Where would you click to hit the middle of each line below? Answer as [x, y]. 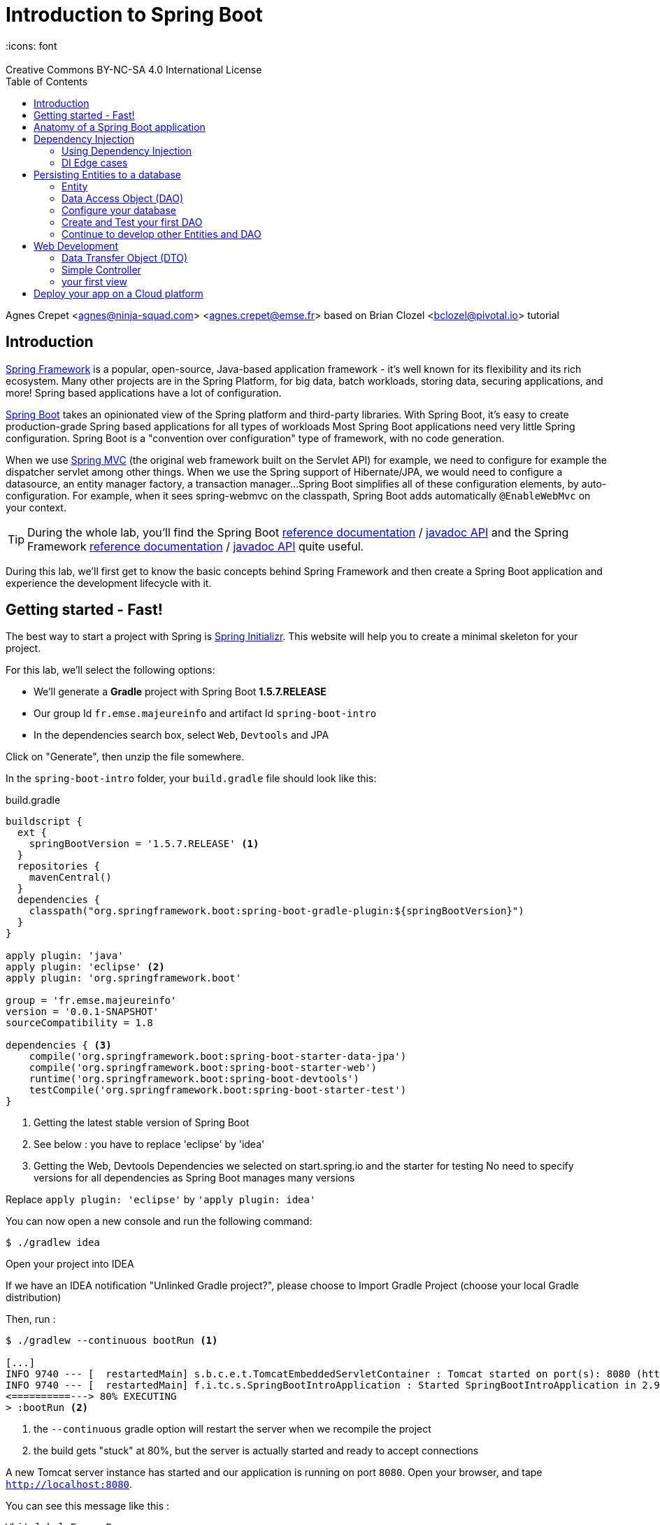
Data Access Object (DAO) [123, 198]
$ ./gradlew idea [53, 1243]
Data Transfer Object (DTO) [125, 257]
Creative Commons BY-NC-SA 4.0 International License [134, 69]
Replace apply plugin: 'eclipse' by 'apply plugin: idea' [161, 1200]
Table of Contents [47, 81]
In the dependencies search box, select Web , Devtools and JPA [181, 735]
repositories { [58, 866]
